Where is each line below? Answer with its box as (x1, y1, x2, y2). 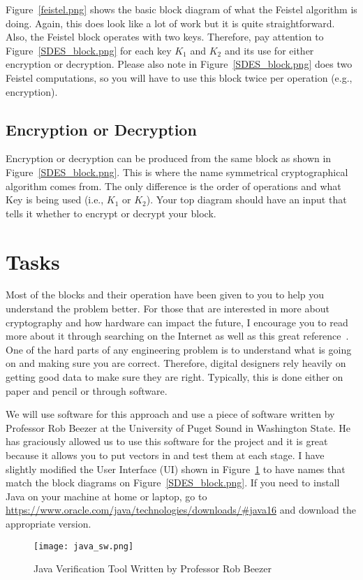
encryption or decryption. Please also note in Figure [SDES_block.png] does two (6, 57, 353, 71)
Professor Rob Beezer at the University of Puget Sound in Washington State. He (6, 420, 350, 435)
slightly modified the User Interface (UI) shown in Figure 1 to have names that (6, 461, 346, 476)
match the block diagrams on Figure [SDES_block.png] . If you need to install (6, 475, 340, 490)
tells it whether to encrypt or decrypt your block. (6, 205, 216, 220)
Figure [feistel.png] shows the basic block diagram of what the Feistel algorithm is (6, 2, 357, 16)
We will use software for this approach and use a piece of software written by (6, 407, 335, 421)
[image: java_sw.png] (34, 541, 134, 551)
